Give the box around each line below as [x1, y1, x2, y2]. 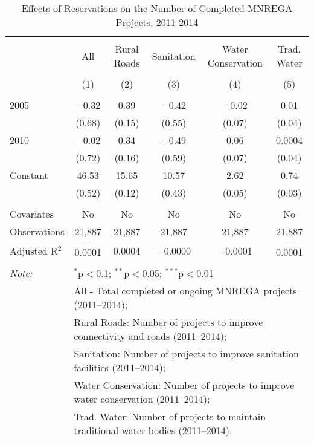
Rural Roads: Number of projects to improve [74, 315, 263, 329]
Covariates [10, 207, 54, 221]
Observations [10, 224, 65, 238]
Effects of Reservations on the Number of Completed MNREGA [21, 1, 293, 15]
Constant [10, 168, 48, 182]
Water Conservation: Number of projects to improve [74, 378, 295, 392]
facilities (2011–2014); [74, 360, 166, 374]
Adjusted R [10, 243, 58, 258]
